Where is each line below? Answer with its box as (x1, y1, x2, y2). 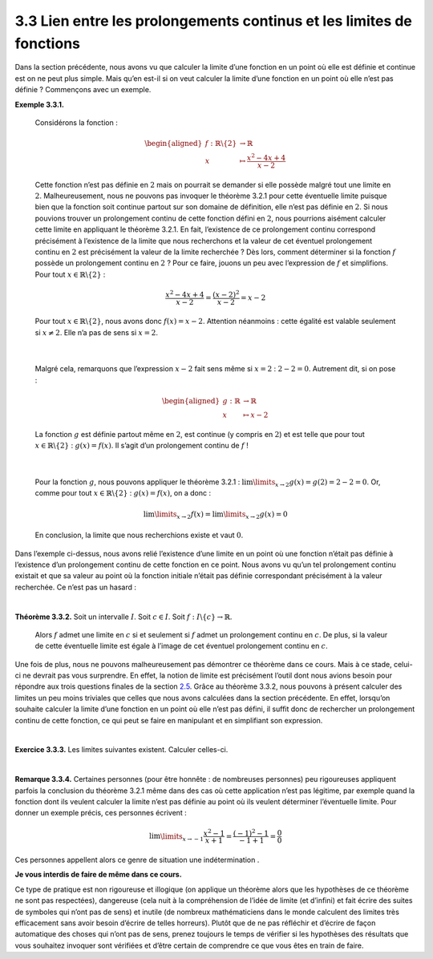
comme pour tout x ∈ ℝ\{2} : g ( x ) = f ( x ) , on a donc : (34, 488, 212, 498)
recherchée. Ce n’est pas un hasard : (14, 582, 136, 592)
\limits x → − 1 (160, 832, 204, 843)
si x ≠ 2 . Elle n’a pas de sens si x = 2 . (34, 327, 158, 337)
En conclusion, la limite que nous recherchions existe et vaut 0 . (34, 530, 244, 540)
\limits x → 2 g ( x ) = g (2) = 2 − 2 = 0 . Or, (253, 477, 381, 488)
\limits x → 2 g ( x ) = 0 (223, 509, 288, 520)
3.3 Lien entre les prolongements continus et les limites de (14, 12, 413, 30)
